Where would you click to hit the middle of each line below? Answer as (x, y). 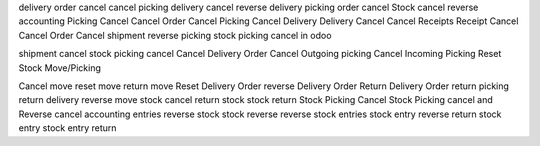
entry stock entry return (67, 128)
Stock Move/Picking (60, 67)
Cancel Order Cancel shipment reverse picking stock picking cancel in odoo (175, 35)
